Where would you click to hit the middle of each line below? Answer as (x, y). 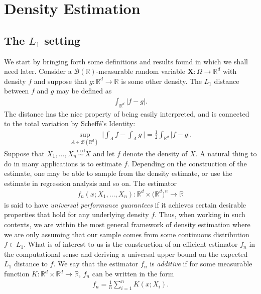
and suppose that (60, 81)
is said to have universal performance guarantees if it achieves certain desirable (125, 204)
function (17, 274)
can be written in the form (133, 274)
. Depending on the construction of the (187, 163)
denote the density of (155, 153)
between (17, 91)
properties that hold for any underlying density (77, 214)
